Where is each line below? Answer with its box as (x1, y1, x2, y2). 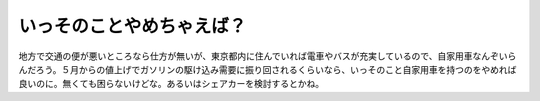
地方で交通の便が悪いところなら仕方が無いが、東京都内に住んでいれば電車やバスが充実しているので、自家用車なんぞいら (18, 50, 517, 62)
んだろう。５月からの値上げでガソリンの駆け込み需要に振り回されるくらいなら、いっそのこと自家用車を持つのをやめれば (18, 63, 517, 75)
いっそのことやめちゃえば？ (18, 15, 247, 37)
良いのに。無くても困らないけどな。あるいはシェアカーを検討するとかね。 (18, 78, 325, 90)
